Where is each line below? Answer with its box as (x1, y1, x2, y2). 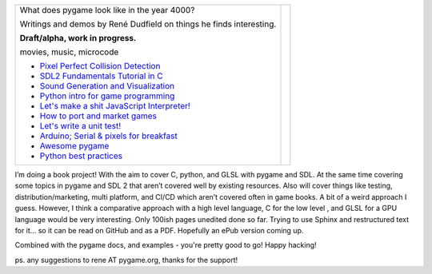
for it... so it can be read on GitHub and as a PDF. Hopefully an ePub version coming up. (14, 225, 304, 235)
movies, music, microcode (19, 46, 119, 58)
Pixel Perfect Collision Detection (39, 61, 161, 71)
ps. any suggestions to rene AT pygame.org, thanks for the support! (14, 255, 238, 264)
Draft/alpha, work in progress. (19, 33, 137, 43)
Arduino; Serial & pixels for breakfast (39, 130, 178, 141)
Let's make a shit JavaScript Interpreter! (39, 101, 191, 111)
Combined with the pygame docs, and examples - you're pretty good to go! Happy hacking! (14, 240, 317, 250)
